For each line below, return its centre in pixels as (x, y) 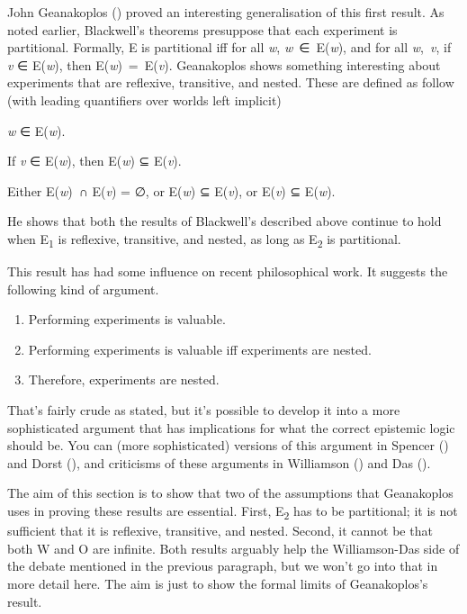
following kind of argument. (83, 289)
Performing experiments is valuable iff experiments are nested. (200, 349)
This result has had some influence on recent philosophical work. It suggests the (228, 271)
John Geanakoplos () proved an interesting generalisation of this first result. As (226, 12)
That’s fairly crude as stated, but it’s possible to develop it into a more (204, 410)
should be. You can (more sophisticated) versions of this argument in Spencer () (228, 445)
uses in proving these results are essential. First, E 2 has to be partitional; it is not (233, 512)
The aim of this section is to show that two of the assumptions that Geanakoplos (230, 493)
